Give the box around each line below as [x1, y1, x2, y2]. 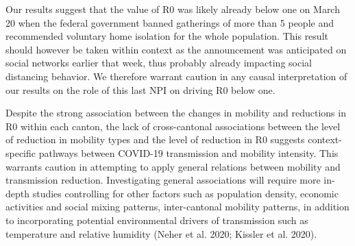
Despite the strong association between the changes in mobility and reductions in [5, 106, 346, 120]
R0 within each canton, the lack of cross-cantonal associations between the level [5, 119, 341, 133]
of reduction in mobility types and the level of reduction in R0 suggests [5, 132, 305, 147]
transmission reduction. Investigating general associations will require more [5, 173, 321, 187]
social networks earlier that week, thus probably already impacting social [5, 56, 312, 70]
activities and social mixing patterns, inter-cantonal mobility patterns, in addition [5, 199, 350, 214]
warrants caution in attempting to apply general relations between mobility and [5, 159, 341, 173]
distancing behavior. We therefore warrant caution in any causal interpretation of [5, 69, 347, 83]
